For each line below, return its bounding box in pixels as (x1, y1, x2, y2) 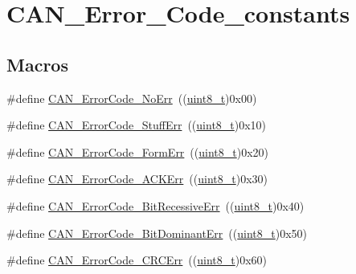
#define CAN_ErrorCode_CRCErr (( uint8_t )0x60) (6, 252, 268, 268)
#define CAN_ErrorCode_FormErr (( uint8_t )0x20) (6, 143, 269, 160)
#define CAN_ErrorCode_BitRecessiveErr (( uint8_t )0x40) (6, 197, 305, 214)
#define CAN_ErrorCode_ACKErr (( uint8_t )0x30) (6, 170, 268, 187)
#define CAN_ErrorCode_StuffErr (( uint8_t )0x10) (6, 117, 267, 133)
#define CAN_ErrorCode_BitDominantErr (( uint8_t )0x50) (6, 224, 308, 241)
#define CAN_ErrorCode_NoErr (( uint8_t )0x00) (6, 89, 257, 106)
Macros (6, 51, 68, 76)
